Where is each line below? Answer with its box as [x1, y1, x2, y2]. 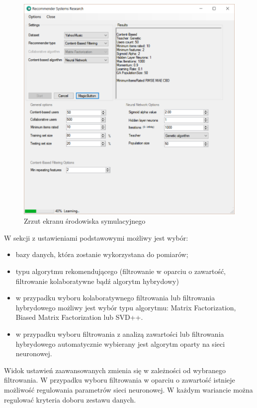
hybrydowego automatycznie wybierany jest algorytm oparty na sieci [15, 338, 225, 349]
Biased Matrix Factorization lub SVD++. [15, 312, 143, 322]
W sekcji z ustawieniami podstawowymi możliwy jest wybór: [4, 232, 188, 243]
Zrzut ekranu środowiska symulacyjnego [24, 216, 146, 226]
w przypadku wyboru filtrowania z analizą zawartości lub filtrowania [15, 328, 224, 339]
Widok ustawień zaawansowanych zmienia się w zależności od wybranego [4, 365, 226, 375]
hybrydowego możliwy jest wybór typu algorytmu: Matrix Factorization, [15, 302, 236, 312]
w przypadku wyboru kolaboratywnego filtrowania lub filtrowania [15, 292, 215, 303]
